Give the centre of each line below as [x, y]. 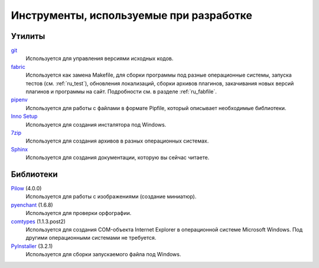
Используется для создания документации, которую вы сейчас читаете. [118, 158]
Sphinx [19, 149]
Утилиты [28, 36]
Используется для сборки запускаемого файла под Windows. [103, 254]
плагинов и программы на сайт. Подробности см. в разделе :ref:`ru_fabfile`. [121, 92]
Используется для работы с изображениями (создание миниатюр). [111, 197]
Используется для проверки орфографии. [79, 213]
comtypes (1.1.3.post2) [38, 221]
